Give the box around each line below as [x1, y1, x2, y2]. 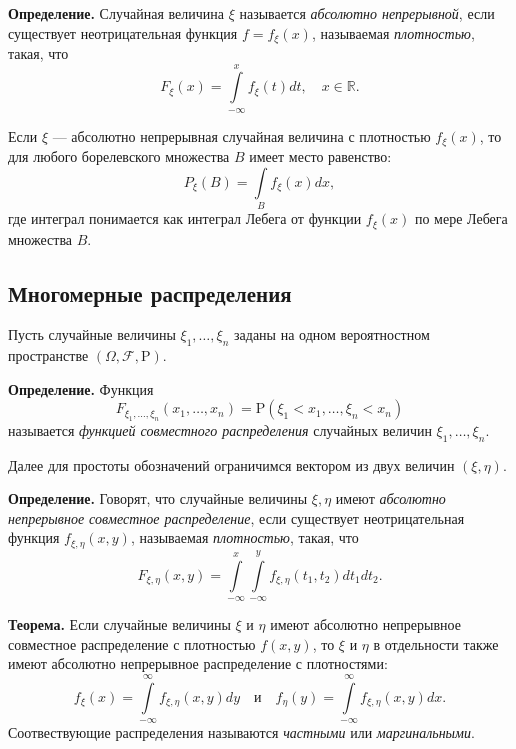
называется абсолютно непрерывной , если [239, 3, 495, 23]
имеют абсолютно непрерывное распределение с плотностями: [8, 653, 388, 674]
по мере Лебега [414, 208, 508, 229]
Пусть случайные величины [8, 324, 176, 345]
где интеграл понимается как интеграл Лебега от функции [8, 208, 362, 229]
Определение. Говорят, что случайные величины [8, 488, 308, 509]
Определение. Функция [8, 378, 154, 399]
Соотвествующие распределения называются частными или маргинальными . [8, 722, 475, 743]
